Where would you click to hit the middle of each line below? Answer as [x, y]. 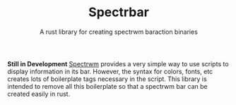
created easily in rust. [39, 94]
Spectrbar [119, 12]
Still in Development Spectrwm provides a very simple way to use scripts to [118, 63]
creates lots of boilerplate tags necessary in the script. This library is [107, 79]
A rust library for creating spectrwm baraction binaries [119, 32]
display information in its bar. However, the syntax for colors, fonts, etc [110, 71]
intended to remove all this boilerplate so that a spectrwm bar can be [107, 86]
